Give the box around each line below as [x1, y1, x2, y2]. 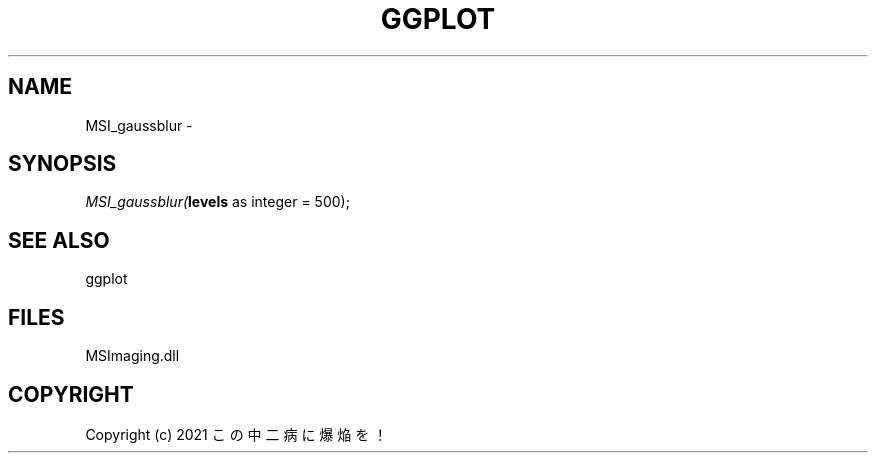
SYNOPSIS [8, 151, 117, 177]
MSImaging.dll [85, 347, 180, 365]
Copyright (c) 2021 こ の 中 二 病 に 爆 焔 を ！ [85, 425, 388, 443]
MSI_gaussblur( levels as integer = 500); [85, 193, 350, 211]
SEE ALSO [8, 227, 110, 253]
